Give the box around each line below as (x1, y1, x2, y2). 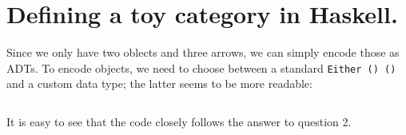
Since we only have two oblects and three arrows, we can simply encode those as (6, 44, 400, 61)
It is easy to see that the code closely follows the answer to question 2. (6, 113, 352, 129)
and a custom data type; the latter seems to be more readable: (6, 75, 312, 92)
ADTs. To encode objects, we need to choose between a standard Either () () (6, 59, 396, 76)
